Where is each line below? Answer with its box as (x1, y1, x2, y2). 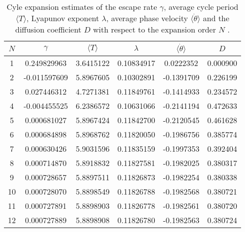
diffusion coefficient (15, 24, 81, 35)
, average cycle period (164, 1, 239, 12)
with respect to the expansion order (93, 24, 216, 35)
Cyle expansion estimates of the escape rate (6, 1, 157, 12)
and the (203, 12, 230, 24)
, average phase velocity (106, 12, 188, 24)
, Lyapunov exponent (26, 12, 100, 24)
